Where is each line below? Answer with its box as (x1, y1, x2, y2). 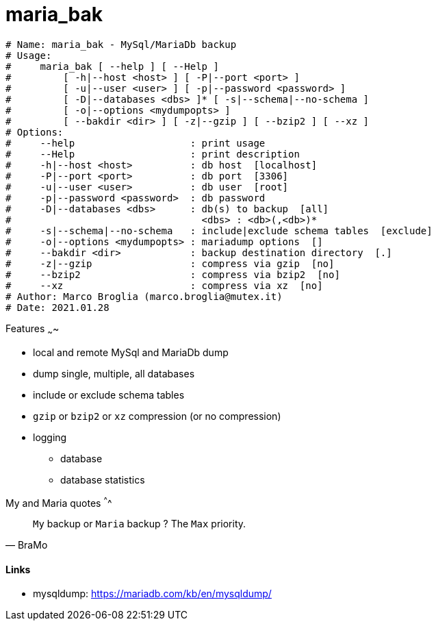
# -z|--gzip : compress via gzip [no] (5, 258, 335, 269)
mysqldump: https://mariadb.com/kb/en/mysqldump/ (33, 588, 272, 600)
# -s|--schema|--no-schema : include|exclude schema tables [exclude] (5, 225, 433, 236)
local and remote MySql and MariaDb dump (33, 346, 229, 358)
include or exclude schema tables (33, 388, 185, 401)
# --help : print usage (5, 137, 266, 149)
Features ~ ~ (5, 322, 60, 337)
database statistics (60, 473, 145, 486)
